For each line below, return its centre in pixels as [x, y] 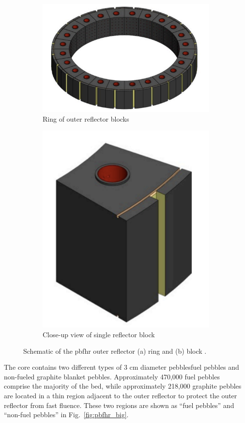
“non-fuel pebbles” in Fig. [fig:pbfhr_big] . [66, 415]
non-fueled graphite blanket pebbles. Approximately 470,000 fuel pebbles [112, 376]
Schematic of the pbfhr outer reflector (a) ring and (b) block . [115, 351]
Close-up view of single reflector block [99, 335]
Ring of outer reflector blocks [86, 118]
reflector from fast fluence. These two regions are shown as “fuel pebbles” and [119, 405]
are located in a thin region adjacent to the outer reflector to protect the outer [121, 395]
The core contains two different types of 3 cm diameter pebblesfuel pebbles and [122, 367]
